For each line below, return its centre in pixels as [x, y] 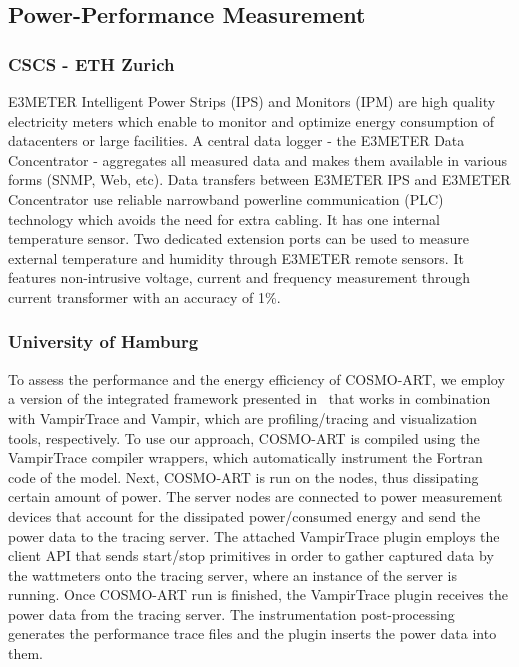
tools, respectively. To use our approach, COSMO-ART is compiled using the [244, 437]
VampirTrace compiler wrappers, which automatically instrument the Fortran [245, 457]
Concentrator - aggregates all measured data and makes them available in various [258, 159]
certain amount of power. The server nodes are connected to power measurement [255, 496]
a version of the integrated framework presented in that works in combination [249, 398]
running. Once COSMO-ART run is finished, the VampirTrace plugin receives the [258, 594]
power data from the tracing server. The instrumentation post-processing [231, 613]
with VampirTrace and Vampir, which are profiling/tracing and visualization [242, 417]
